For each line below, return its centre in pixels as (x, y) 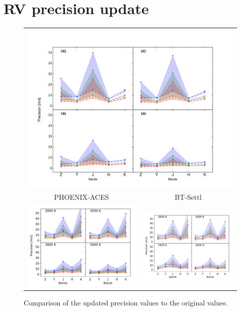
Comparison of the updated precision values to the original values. (126, 303)
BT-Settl (188, 197)
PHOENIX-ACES (82, 197)
